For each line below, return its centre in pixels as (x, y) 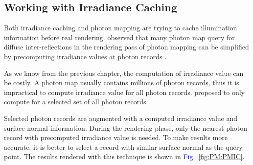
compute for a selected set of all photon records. (76, 102)
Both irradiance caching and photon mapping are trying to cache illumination (121, 28)
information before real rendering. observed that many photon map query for (119, 37)
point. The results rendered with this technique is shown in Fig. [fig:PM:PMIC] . (124, 156)
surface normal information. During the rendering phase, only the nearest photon (126, 128)
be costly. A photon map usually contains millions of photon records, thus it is (122, 82)
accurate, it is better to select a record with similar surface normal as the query (123, 147)
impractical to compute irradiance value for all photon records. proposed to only (125, 92)
